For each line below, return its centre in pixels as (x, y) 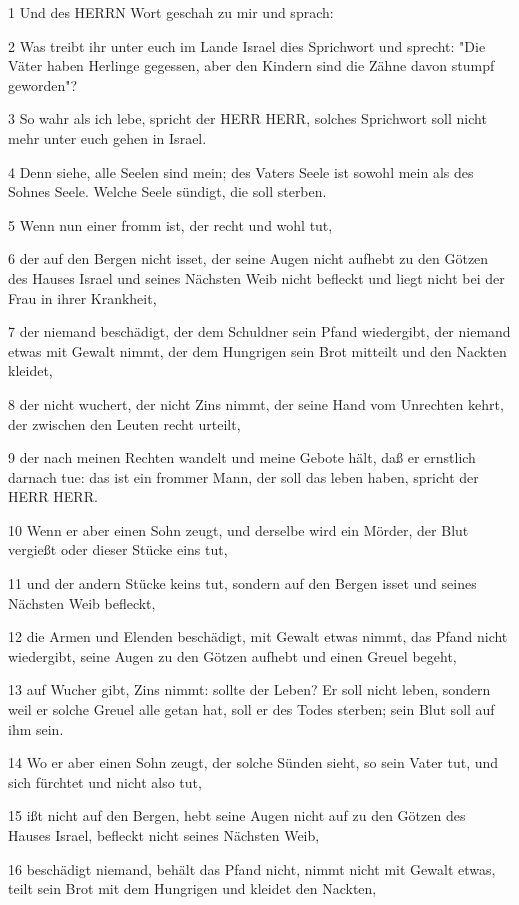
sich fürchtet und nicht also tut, (105, 781)
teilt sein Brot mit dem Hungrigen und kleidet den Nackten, (192, 888)
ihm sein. (36, 728)
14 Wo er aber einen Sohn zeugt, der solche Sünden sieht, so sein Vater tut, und (253, 762)
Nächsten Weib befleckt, (82, 602)
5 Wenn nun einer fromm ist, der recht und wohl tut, (170, 224)
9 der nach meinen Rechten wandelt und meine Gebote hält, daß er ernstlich (242, 457)
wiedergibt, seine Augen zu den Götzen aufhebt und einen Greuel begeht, (232, 655)
